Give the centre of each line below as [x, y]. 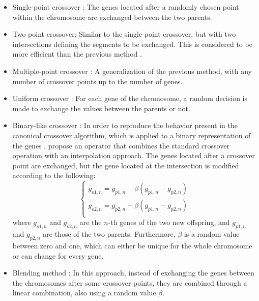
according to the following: [54, 175]
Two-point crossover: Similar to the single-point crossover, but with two [124, 34]
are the [91, 222]
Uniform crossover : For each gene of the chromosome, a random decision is [130, 98]
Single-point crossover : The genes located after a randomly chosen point [126, 7]
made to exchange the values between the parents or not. [101, 108]
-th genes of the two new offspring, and [169, 222]
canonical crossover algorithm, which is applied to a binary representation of [132, 135]
